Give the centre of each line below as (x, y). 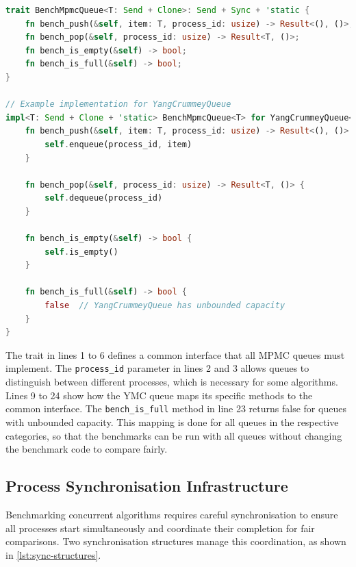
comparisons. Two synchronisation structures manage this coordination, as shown (176, 541)
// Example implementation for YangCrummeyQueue (118, 104)
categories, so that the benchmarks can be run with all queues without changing (174, 435)
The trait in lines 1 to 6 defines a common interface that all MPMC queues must (175, 354)
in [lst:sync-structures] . (53, 554)
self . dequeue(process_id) (104, 198)
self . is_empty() (81, 252)
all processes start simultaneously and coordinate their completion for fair (160, 528)
